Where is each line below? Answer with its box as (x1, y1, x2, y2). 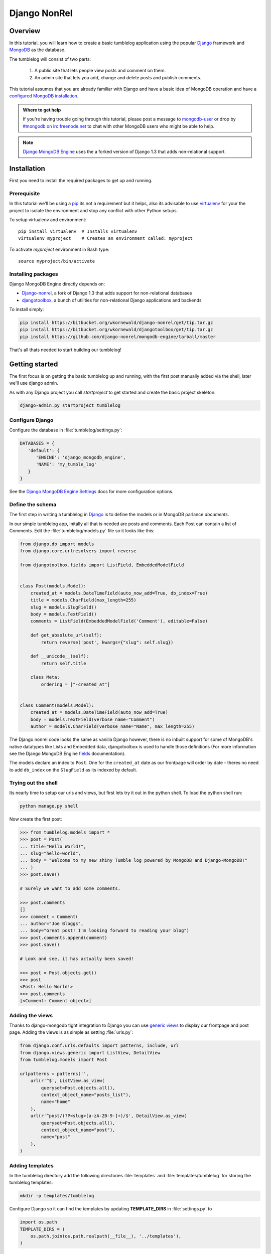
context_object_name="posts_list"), (41, 1092, 131, 1098)
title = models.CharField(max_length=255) (30, 597, 137, 603)
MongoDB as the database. (9, 47, 66, 53)
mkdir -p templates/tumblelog (20, 1193, 94, 1199)
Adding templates (9, 1162, 54, 1169)
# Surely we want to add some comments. (20, 885, 120, 891)
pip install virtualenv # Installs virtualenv (18, 228, 138, 234)
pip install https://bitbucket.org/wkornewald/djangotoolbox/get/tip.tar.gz (20, 327, 213, 333)
